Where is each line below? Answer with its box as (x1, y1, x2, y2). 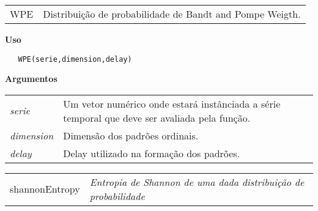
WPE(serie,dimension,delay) (18, 54, 132, 64)
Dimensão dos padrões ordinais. (63, 128, 199, 143)
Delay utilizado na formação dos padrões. (63, 146, 240, 160)
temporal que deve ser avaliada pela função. (63, 110, 251, 125)
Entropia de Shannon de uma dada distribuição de (89, 174, 305, 189)
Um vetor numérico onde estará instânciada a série (63, 96, 281, 111)
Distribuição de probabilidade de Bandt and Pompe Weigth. (43, 7, 301, 21)
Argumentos (5, 72, 57, 85)
